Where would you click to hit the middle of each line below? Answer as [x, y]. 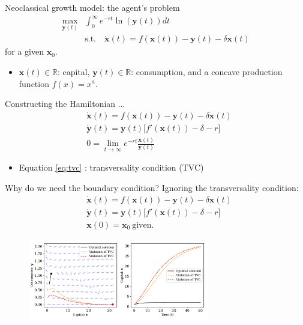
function [34, 83]
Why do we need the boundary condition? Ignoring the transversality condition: [152, 187]
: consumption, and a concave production [207, 71]
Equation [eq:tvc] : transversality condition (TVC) [111, 167]
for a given [24, 51]
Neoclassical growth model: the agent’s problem [92, 7]
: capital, [73, 71]
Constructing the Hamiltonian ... [65, 104]
